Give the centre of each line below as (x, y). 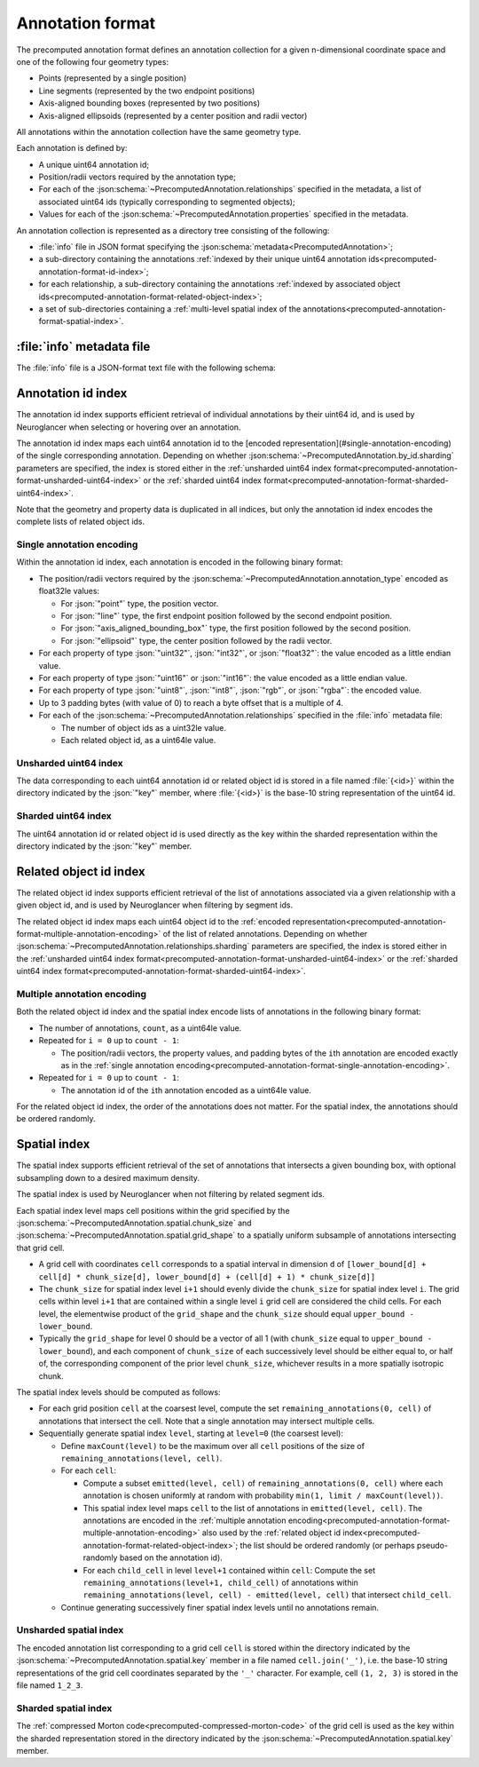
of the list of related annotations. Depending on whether (265, 934)
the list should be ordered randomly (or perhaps (328, 1545)
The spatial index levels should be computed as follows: (118, 1392)
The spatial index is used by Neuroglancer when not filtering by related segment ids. (171, 1194)
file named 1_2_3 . (50, 1685)
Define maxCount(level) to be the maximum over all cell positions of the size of (213, 1446)
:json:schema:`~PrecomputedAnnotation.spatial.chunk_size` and (134, 1223)
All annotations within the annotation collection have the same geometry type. (159, 131)
